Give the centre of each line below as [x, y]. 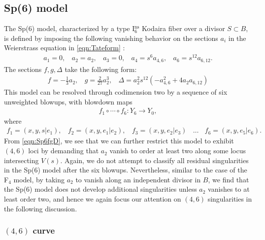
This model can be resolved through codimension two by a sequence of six [116, 92]
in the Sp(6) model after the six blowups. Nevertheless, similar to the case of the [126, 170]
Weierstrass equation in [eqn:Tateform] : [65, 48]
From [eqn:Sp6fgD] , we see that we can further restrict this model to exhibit [119, 141]
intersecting [21, 160]
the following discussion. [41, 208]
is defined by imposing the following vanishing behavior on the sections [111, 38]
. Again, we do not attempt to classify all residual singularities [154, 160]
